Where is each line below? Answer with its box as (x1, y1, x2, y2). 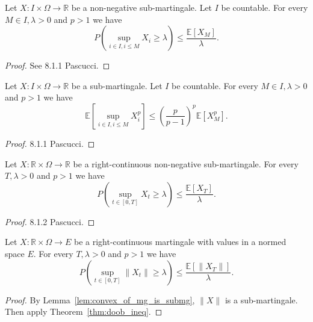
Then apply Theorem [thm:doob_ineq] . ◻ (5, 305, 163, 318)
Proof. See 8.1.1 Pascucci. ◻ (5, 59, 110, 72)
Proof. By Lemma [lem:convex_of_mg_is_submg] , (5, 293, 195, 306)
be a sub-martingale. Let (71, 79, 163, 91)
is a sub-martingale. (225, 293, 298, 306)
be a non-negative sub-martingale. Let (71, 1, 212, 13)
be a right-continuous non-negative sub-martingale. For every (73, 157, 299, 170)
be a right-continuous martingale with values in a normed (73, 235, 287, 248)
